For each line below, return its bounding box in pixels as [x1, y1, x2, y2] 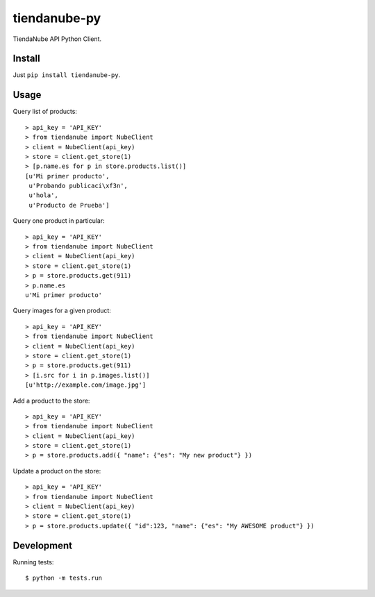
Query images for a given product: [12, 306, 111, 315]
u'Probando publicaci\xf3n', [28, 182, 128, 190]
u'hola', [28, 192, 58, 199]
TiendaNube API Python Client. [12, 35, 102, 43]
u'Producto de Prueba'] [28, 201, 110, 209]
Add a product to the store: [12, 396, 90, 405]
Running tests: [12, 557, 54, 566]
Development [12, 539, 73, 551]
